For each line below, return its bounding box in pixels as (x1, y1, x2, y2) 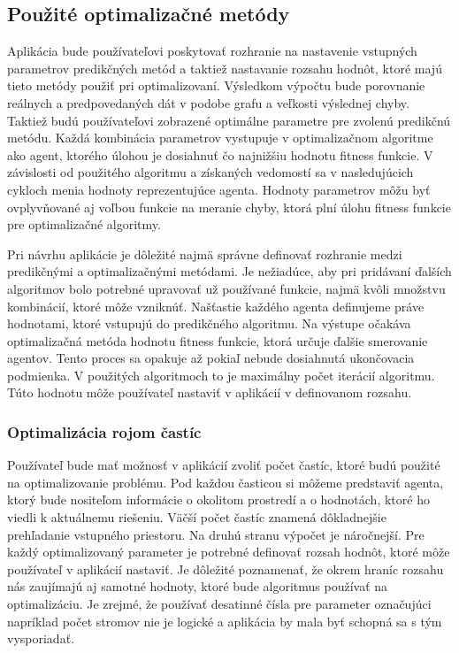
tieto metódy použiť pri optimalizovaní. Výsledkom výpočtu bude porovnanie (7, 76, 425, 95)
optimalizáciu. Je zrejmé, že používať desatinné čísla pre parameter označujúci (7, 595, 432, 613)
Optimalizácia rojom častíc (7, 421, 202, 442)
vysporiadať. (7, 629, 74, 648)
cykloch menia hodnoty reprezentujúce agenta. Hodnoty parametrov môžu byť (7, 180, 431, 198)
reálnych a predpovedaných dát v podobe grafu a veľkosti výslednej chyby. (7, 93, 409, 111)
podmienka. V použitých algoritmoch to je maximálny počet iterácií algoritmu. (7, 365, 435, 384)
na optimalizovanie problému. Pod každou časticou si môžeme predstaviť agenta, (7, 472, 444, 491)
